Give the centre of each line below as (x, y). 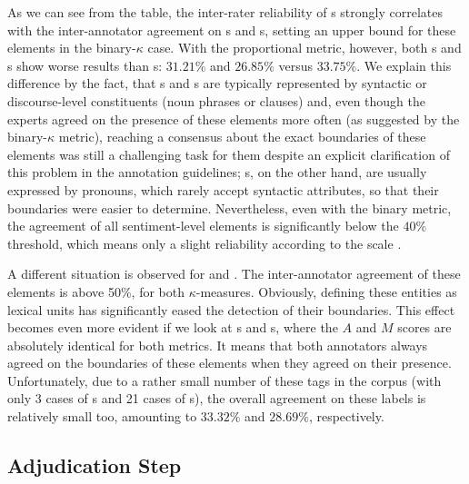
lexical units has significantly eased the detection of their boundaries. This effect (231, 309)
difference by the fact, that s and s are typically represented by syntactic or (217, 83)
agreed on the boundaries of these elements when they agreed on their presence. (230, 363)
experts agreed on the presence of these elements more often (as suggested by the (234, 119)
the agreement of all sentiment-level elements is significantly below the (203, 226)
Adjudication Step (95, 465)
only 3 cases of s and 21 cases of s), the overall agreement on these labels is (217, 398)
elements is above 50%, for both (96, 291)
